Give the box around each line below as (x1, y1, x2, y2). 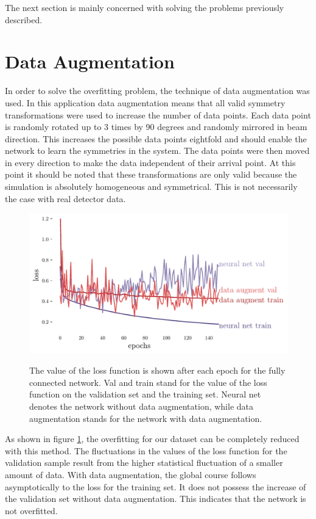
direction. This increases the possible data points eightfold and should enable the (5, 132, 307, 145)
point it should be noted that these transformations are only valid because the (5, 168, 297, 181)
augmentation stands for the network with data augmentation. (29, 412, 262, 424)
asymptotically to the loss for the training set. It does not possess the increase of (5, 480, 306, 493)
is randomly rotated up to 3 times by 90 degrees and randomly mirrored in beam (5, 120, 307, 133)
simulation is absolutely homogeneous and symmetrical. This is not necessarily (5, 180, 298, 193)
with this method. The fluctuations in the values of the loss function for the (5, 444, 287, 457)
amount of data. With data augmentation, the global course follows (5, 468, 256, 481)
